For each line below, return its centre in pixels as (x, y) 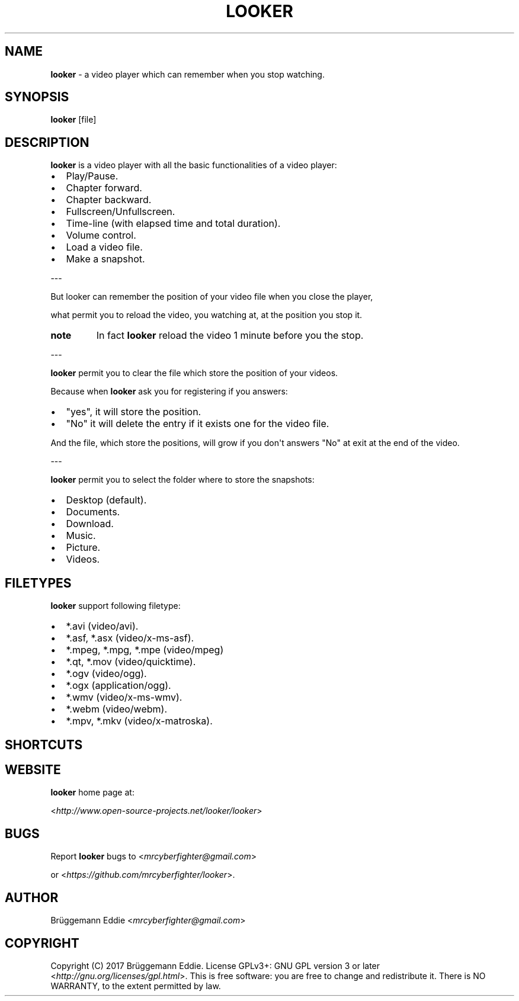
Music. (81, 536)
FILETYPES (38, 583)
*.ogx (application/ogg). (118, 686)
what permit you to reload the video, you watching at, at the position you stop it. (206, 315)
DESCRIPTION (47, 142)
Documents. (93, 512)
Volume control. (101, 235)
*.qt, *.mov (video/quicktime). (131, 662)
